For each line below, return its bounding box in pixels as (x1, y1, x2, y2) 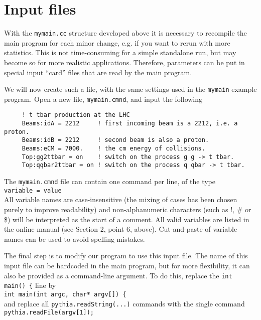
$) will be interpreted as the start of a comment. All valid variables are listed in (4, 214, 249, 224)
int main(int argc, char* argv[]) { (4, 290, 126, 298)
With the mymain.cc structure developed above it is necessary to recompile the (4, 28, 247, 38)
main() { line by (4, 280, 56, 290)
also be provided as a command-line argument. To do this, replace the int (4, 270, 232, 280)
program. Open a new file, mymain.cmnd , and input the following (4, 93, 203, 104)
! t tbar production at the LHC (22, 111, 130, 119)
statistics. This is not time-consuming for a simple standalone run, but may (4, 47, 236, 58)
